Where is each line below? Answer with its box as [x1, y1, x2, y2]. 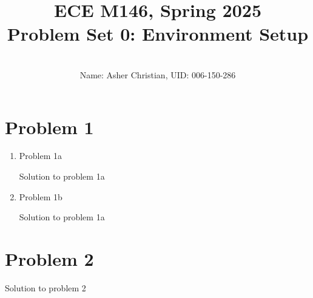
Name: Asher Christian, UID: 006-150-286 [79, 68, 236, 81]
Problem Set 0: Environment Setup [7, 21, 309, 46]
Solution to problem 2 [5, 281, 86, 294]
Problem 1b [19, 190, 62, 203]
